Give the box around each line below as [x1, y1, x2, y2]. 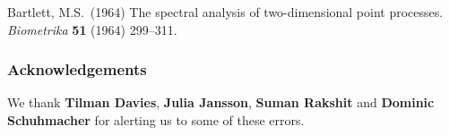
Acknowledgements [7, 58, 147, 80]
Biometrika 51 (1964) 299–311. [7, 20, 177, 38]
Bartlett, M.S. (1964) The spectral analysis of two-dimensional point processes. [7, 3, 444, 21]
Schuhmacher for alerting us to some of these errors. [7, 111, 305, 129]
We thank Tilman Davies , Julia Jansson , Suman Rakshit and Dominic [7, 93, 435, 112]
